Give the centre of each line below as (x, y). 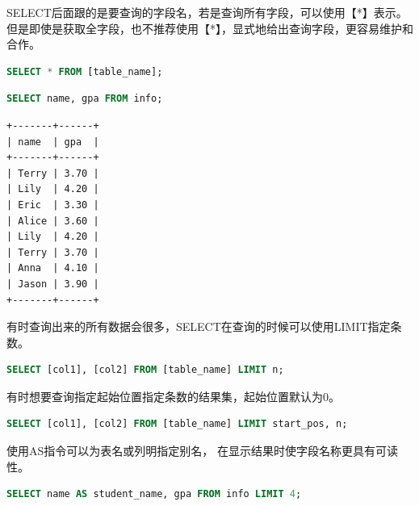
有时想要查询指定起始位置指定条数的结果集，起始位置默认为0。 (173, 396)
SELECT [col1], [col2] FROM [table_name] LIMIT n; (145, 370)
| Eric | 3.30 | (53, 205)
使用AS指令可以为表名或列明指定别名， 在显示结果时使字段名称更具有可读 (202, 451)
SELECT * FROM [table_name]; (85, 71)
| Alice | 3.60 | (53, 221)
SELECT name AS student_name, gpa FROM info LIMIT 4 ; (154, 494)
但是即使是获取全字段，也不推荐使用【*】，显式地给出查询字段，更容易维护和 (210, 28)
